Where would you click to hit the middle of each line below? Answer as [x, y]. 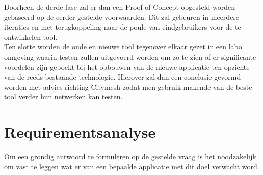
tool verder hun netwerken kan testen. [63, 97]
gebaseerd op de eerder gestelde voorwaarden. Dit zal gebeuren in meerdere [122, 17]
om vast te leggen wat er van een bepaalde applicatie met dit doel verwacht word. [132, 166]
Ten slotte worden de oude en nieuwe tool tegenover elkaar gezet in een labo [123, 47]
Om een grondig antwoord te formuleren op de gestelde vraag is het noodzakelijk [130, 156]
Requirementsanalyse [80, 132]
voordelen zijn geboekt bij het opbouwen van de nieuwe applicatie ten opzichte [127, 67]
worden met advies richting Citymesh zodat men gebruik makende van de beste [128, 86]
